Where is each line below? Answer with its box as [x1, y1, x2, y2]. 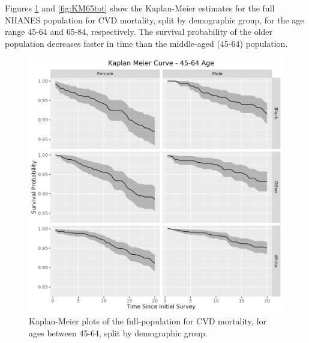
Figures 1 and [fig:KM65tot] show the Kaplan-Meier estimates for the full [5, 2, 275, 14]
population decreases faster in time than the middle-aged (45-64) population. [5, 37, 288, 49]
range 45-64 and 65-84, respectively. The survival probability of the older [5, 25, 273, 38]
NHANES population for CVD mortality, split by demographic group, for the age [5, 13, 304, 26]
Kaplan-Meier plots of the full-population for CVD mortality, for [29, 314, 267, 327]
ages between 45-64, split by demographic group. [29, 326, 208, 339]
